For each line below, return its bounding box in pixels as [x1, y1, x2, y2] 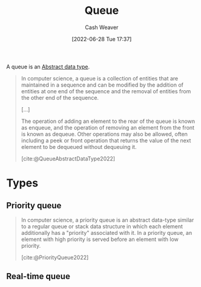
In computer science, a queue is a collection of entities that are [21, 74, 179, 82]
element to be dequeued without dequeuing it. [21, 143, 137, 150]
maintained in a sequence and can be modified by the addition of [21, 81, 183, 88]
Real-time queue [6, 271, 71, 282]
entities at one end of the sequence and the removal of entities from [21, 87, 191, 94]
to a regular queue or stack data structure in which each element [21, 222, 183, 230]
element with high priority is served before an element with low [21, 236, 179, 243]
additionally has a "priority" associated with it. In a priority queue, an [21, 229, 193, 236]
